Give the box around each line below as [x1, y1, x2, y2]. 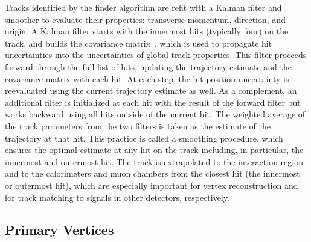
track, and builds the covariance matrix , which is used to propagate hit [5, 36, 272, 49]
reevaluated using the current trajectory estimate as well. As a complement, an [5, 84, 297, 97]
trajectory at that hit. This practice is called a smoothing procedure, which [5, 131, 283, 144]
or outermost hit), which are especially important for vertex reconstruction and [5, 178, 298, 191]
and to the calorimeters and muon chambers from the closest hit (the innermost [5, 167, 300, 180]
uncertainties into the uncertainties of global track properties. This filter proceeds [5, 48, 307, 61]
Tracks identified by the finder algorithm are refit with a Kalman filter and [5, 1, 282, 13]
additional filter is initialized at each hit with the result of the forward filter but [5, 96, 301, 108]
